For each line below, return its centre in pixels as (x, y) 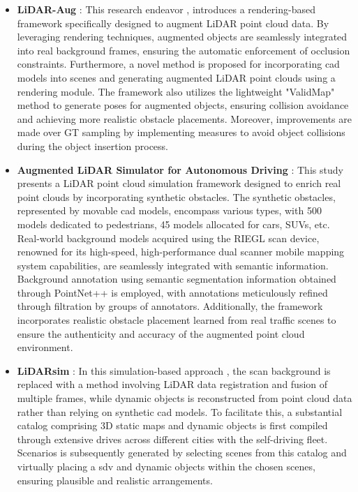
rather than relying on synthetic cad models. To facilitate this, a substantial (180, 411)
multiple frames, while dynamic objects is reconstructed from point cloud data (185, 398)
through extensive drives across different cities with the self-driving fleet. (172, 439)
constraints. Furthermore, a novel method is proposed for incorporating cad (178, 64)
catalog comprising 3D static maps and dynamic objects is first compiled (172, 425)
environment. (45, 347)
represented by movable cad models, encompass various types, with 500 (169, 210)
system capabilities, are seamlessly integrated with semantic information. (173, 265)
